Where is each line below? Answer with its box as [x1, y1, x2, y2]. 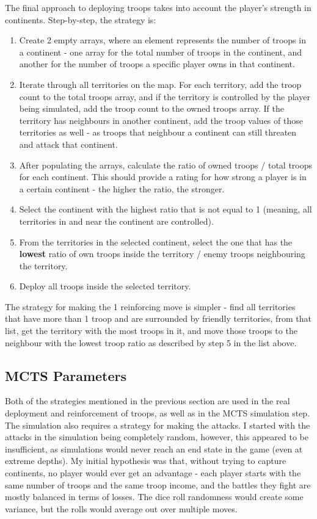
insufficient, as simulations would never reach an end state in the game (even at [5, 442, 303, 455]
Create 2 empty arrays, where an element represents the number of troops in [19, 34, 306, 46]
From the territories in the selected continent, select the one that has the [19, 235, 293, 248]
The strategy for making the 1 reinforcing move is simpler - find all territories [5, 300, 296, 313]
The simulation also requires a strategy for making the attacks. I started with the [5, 418, 310, 431]
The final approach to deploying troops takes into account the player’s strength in [5, 1, 312, 13]
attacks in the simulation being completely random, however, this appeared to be [5, 430, 308, 443]
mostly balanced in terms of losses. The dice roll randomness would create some [5, 490, 304, 503]
